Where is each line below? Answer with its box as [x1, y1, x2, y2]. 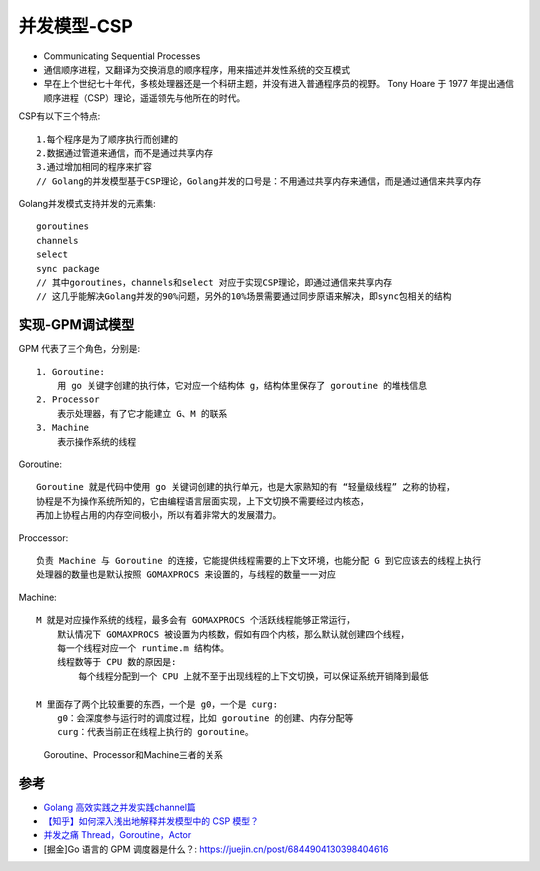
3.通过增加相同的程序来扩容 [36, 161, 152, 173]
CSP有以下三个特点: [18, 110, 101, 122]
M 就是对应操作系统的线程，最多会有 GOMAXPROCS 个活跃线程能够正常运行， [36, 615, 356, 626]
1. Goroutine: [36, 366, 105, 377]
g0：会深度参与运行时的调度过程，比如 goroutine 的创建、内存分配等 [56, 712, 354, 724]
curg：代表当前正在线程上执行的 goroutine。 [56, 726, 254, 738]
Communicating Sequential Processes [43, 50, 201, 62]
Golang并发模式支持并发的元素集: [18, 198, 156, 210]
